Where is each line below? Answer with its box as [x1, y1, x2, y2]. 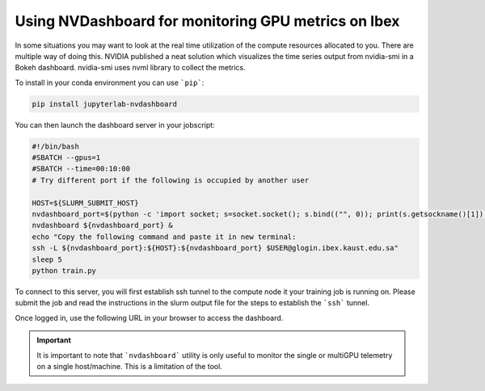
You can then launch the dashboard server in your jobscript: [15, 120, 215, 129]
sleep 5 [32, 254, 62, 264]
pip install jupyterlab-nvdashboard [32, 99, 178, 108]
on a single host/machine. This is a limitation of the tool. [36, 361, 222, 371]
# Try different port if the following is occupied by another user [32, 175, 310, 185]
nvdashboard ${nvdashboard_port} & [32, 221, 173, 230]
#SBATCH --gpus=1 [32, 153, 101, 162]
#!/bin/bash [32, 141, 80, 151]
